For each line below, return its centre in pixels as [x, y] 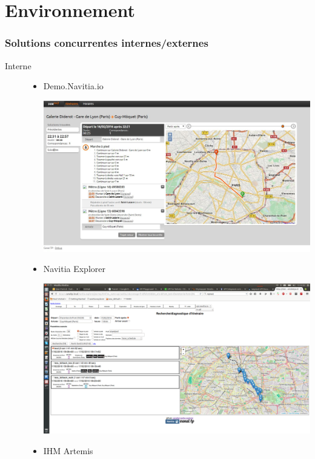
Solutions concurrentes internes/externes [107, 43]
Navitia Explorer [74, 269]
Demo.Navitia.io [73, 86]
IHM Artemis [68, 451]
